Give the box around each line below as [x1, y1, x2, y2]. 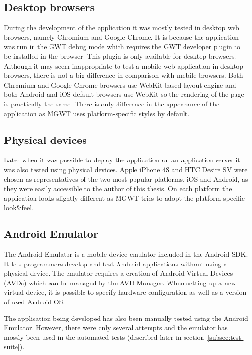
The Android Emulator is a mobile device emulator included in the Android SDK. [4, 249, 248, 259]
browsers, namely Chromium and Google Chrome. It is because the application [4, 32, 239, 42]
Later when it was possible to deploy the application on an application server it [4, 155, 240, 165]
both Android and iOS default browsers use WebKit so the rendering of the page [4, 89, 244, 99]
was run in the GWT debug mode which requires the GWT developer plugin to [4, 41, 241, 52]
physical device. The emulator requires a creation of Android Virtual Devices [4, 268, 233, 278]
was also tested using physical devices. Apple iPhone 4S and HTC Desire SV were [4, 164, 248, 174]
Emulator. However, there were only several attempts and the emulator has [4, 322, 228, 333]
